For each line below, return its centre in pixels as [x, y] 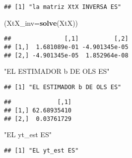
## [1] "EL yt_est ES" [41, 151]
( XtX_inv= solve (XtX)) [41, 23]
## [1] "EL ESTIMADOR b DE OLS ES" [63, 87]
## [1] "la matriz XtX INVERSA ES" [63, 7]
